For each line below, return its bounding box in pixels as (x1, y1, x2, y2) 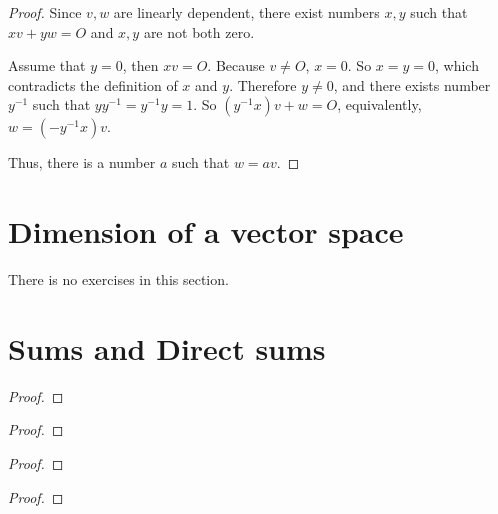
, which (435, 55, 479, 76)
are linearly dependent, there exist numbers (113, 2, 380, 22)
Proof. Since (8, 2, 82, 22)
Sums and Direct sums (8, 327, 326, 368)
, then (122, 55, 159, 76)
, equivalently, (337, 94, 422, 115)
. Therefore (229, 74, 297, 95)
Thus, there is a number (8, 152, 156, 173)
